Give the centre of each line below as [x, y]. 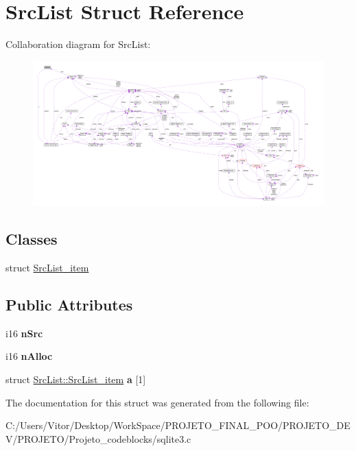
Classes [32, 239]
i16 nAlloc [29, 356]
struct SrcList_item [47, 268]
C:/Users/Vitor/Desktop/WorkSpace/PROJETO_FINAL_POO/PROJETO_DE [178, 425]
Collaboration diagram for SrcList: [78, 44]
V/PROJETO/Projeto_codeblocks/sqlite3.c [98, 438]
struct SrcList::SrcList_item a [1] [76, 379]
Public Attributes [69, 305]
